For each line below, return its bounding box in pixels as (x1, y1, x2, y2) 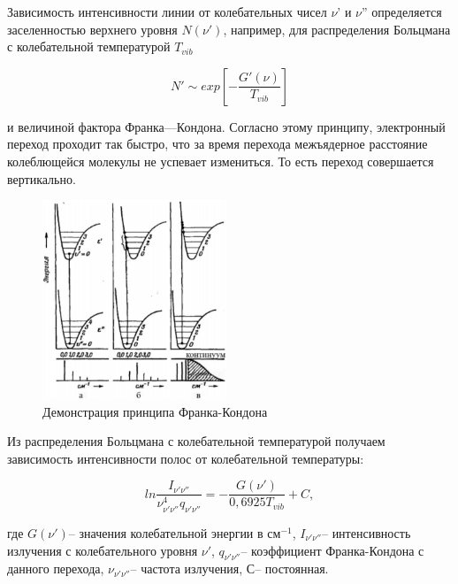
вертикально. (7, 169, 76, 188)
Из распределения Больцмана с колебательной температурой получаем (7, 432, 385, 450)
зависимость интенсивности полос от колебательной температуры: (7, 449, 364, 467)
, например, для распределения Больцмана (223, 19, 451, 38)
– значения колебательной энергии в (68, 523, 263, 542)
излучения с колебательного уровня (7, 541, 198, 559)
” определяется (361, 3, 442, 20)
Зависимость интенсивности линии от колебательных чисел (7, 3, 327, 20)
